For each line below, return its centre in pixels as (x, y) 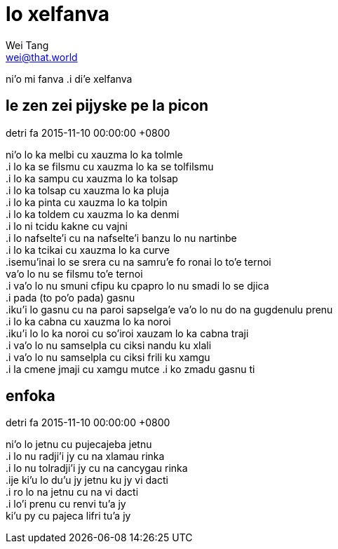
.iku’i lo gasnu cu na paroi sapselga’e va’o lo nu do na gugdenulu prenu (169, 309)
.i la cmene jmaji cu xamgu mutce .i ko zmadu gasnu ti (130, 369)
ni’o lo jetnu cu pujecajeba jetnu (79, 445)
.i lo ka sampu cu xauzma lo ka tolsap (92, 178)
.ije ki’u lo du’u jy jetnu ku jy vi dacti (87, 480)
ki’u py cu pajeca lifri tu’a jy (68, 516)
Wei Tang (27, 45)
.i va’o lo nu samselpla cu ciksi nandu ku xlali (109, 345)
